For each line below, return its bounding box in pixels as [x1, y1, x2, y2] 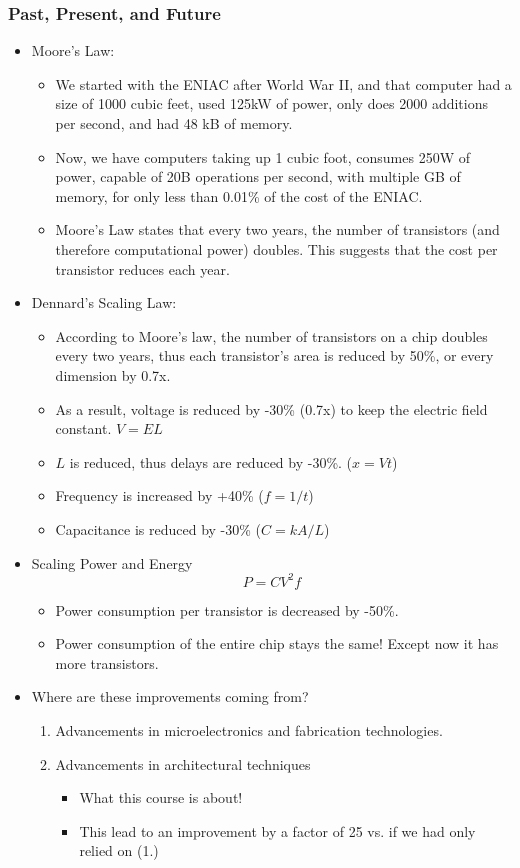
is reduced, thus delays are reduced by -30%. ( [69, 451, 353, 472]
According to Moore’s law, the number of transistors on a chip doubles [55, 325, 488, 346]
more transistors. [55, 652, 159, 673]
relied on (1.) [79, 840, 159, 861]
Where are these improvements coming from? [31, 686, 309, 707]
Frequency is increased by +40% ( [55, 485, 264, 506]
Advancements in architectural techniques [55, 753, 311, 774]
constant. [55, 418, 112, 439]
